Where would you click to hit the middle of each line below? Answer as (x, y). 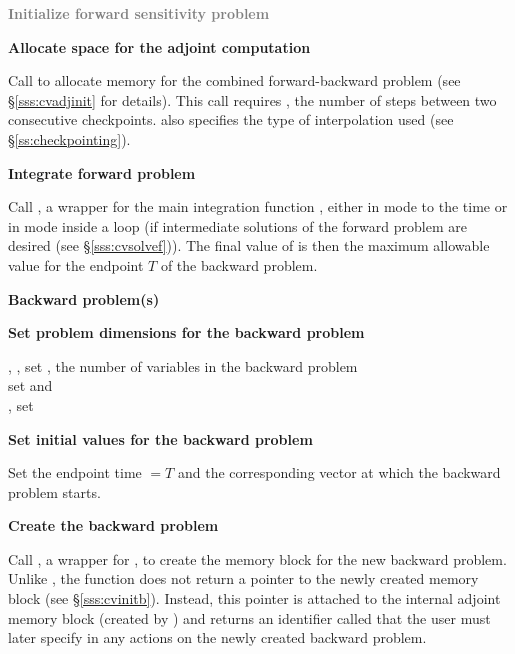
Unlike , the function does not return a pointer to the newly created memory (243, 578)
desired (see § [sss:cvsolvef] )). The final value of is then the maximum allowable (249, 245)
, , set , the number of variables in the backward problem (183, 365)
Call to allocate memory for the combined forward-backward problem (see (234, 80)
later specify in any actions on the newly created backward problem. (217, 637)
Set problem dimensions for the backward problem (186, 332)
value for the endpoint (76, 264)
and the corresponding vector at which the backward (339, 472)
